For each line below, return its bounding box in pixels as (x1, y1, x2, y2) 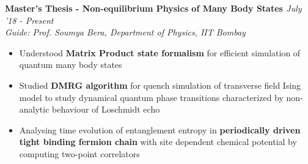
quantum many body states (19, 58, 122, 71)
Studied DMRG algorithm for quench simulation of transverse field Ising (19, 78, 301, 91)
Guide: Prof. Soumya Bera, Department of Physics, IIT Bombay (5, 26, 246, 39)
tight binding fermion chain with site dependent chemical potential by (19, 135, 297, 148)
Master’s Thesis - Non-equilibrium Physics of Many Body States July (5, 2, 302, 14)
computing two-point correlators (19, 147, 140, 160)
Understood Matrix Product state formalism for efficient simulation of (19, 46, 301, 59)
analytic (19, 103, 50, 116)
